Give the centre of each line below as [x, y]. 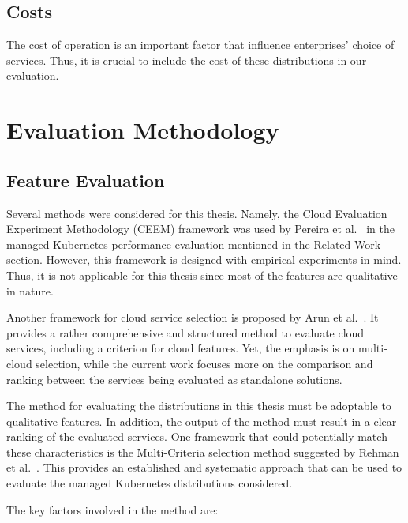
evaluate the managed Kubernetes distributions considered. [150, 483]
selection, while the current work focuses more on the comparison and [204, 363]
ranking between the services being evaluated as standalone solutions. [174, 379]
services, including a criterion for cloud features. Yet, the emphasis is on [181, 348]
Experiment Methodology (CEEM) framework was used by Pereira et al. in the [200, 229]
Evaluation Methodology [143, 130]
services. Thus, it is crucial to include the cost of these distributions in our [187, 60]
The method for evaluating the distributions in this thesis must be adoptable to [199, 406]
